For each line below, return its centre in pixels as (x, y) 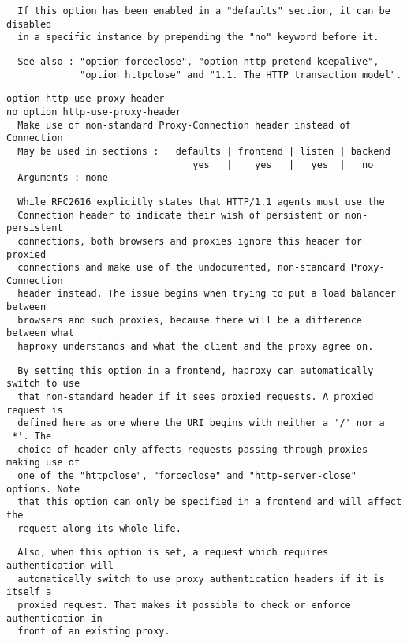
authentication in (54, 618)
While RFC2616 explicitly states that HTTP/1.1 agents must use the (201, 202)
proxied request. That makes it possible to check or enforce (184, 605)
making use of (43, 463)
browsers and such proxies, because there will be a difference (190, 320)
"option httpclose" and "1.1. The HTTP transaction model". (241, 75)
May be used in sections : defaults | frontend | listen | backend (204, 151)
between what (40, 333)
